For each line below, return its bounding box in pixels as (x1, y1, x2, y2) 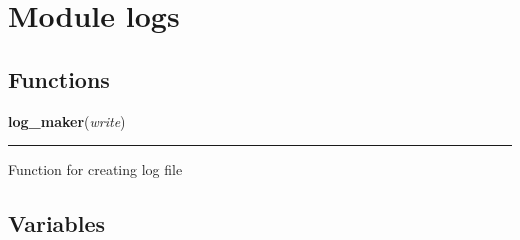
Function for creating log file (8, 159, 183, 180)
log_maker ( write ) (8, 110, 126, 131)
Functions (8, 63, 110, 94)
